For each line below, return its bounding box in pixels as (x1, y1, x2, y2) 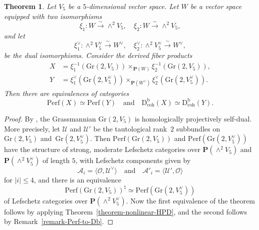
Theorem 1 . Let (4, 1, 57, 11)
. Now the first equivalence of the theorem (126, 195, 255, 205)
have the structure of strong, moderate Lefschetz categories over (4, 144, 200, 154)
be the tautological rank (93, 123, 167, 133)
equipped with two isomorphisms (4, 10, 102, 21)
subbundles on (176, 123, 220, 133)
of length (42, 155, 70, 165)
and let (4, 30, 25, 40)
